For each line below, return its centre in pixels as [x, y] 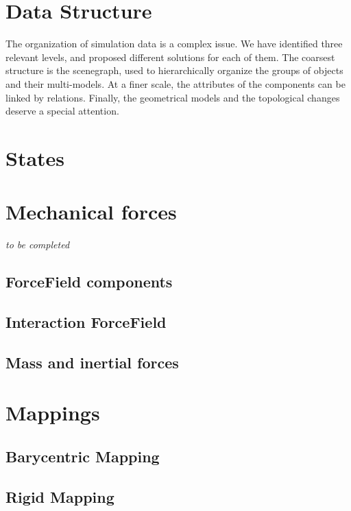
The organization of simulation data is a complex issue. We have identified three [174, 44]
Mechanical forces [91, 212]
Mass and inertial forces [92, 362]
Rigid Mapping [60, 496]
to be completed [38, 245]
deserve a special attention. [62, 111]
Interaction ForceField [86, 321]
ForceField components [89, 282]
